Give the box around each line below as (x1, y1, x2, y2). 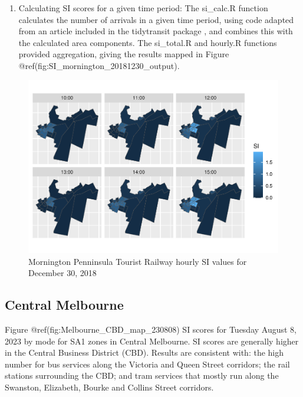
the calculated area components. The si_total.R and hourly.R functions (18, 36, 277, 48)
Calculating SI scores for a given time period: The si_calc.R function (18, 2, 268, 14)
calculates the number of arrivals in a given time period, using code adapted (18, 13, 294, 25)
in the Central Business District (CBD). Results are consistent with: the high (5, 346, 284, 359)
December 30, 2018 (28, 267, 97, 279)
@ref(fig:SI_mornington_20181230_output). (18, 59, 180, 71)
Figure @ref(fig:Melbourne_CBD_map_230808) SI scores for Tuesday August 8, (5, 323, 297, 336)
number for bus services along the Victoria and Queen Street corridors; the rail (5, 357, 290, 370)
